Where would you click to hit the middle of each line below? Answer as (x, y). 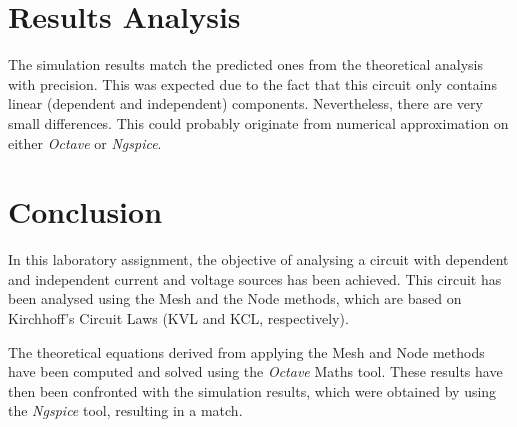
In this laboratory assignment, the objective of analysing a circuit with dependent (258, 259)
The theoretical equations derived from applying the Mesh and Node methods (246, 351)
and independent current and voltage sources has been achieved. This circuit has (255, 278)
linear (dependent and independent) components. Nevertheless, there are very (245, 103)
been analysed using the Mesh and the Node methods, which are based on (235, 298)
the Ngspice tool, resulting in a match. (125, 410)
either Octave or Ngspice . (85, 142)
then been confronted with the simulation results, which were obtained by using (252, 390)
